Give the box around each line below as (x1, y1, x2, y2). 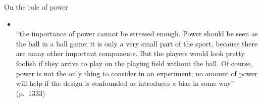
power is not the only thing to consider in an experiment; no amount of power (16, 68, 257, 78)
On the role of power (4, 2, 68, 12)
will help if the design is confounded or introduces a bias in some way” (16, 78, 234, 88)
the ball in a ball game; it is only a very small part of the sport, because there (16, 38, 258, 48)
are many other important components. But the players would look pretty (16, 48, 245, 59)
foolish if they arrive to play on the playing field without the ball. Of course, (16, 58, 252, 68)
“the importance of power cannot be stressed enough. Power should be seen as (16, 28, 258, 39)
